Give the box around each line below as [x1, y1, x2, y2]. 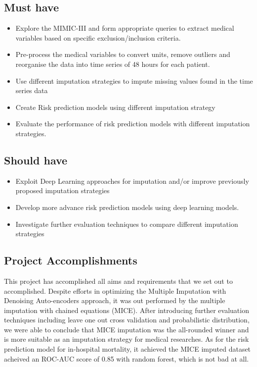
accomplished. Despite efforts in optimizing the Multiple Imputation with [4, 285, 226, 296]
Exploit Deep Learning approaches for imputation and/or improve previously [15, 175, 249, 186]
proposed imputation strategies [15, 185, 110, 196]
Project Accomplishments [4, 253, 137, 268]
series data [15, 85, 48, 96]
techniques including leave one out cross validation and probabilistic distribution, [4, 315, 250, 325]
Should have [4, 152, 68, 167]
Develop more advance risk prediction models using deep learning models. [15, 202, 239, 212]
